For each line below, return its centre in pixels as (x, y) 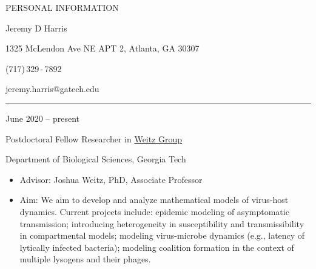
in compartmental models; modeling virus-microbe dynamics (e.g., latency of (162, 235)
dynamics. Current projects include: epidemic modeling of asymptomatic (154, 211)
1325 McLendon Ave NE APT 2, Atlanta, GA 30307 (103, 48)
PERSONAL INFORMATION (62, 7)
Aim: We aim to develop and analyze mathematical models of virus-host (154, 200)
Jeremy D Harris (36, 28)
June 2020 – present (43, 118)
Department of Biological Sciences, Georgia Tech (96, 159)
